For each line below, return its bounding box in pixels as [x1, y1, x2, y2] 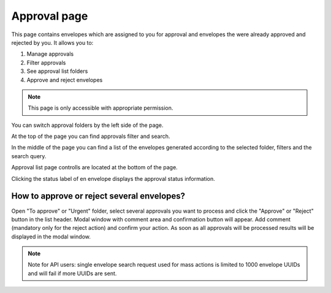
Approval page [11, 9, 88, 23]
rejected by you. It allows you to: [11, 39, 94, 46]
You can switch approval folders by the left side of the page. [11, 121, 164, 129]
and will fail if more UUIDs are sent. [28, 270, 117, 277]
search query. [11, 152, 47, 159]
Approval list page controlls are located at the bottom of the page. [11, 164, 178, 171]
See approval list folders [26, 67, 88, 75]
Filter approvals [26, 59, 66, 66]
